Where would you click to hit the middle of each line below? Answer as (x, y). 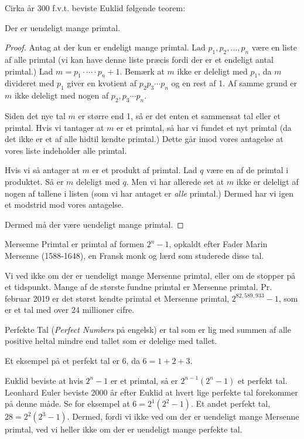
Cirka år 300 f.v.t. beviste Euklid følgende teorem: (95, 8)
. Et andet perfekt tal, (230, 403)
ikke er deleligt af (267, 181)
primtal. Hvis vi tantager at (54, 127)
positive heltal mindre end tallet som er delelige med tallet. (111, 341)
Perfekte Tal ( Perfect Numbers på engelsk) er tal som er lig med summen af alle (148, 329)
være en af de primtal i (247, 170)
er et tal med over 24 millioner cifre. (70, 310)
